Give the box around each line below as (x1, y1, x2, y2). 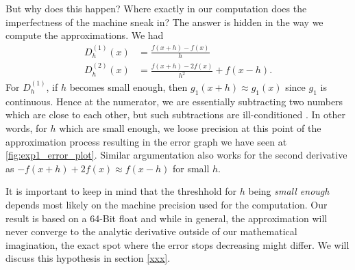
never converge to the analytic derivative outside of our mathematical (5, 224, 297, 239)
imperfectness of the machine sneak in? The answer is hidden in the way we (5, 14, 323, 29)
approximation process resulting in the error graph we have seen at (5, 134, 287, 148)
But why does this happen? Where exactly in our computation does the (5, 1, 307, 15)
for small (172, 161, 210, 175)
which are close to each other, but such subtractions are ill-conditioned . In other (5, 107, 345, 122)
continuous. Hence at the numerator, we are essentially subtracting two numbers (5, 94, 343, 108)
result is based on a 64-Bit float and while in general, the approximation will (5, 211, 328, 225)
